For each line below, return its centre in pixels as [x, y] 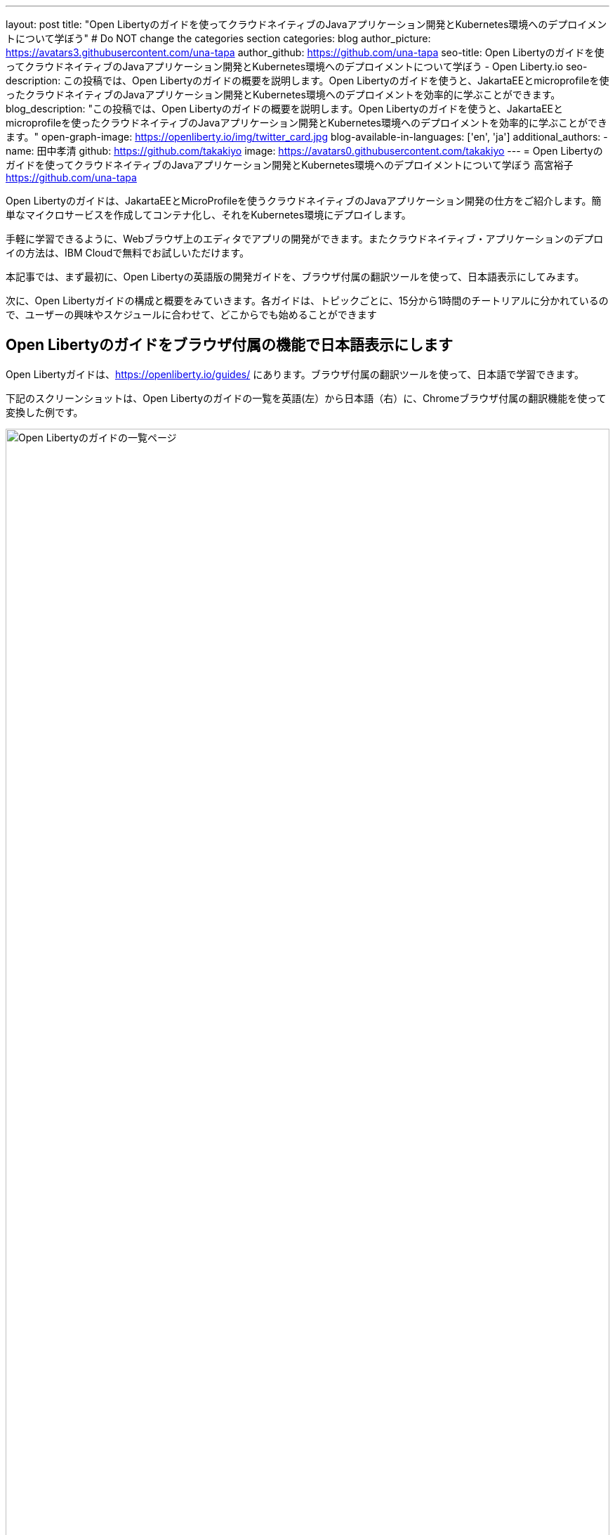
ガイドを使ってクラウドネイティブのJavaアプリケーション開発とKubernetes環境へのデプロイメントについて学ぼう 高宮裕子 [290, 165]
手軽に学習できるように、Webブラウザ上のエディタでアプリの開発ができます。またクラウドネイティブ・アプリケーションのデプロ [305, 239]
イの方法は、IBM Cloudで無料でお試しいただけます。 [127, 253]
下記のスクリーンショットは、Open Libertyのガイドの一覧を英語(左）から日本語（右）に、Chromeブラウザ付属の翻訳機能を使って [306, 398]
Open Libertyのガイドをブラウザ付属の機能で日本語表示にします [230, 345]
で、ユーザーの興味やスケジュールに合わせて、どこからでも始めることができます [191, 315]
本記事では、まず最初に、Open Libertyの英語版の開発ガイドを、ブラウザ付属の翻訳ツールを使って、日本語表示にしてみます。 [295, 277]
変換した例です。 [45, 412]
